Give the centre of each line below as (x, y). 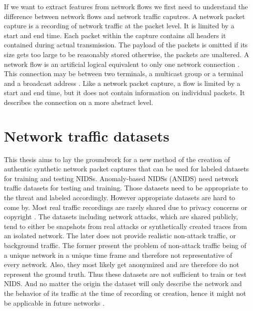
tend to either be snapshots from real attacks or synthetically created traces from (126, 226)
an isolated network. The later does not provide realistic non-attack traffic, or (120, 236)
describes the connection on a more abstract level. (79, 102)
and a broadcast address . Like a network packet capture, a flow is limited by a (122, 83)
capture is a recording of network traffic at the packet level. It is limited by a (119, 26)
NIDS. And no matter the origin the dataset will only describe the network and (123, 283)
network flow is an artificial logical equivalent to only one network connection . (122, 64)
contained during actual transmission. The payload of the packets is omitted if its (126, 45)
